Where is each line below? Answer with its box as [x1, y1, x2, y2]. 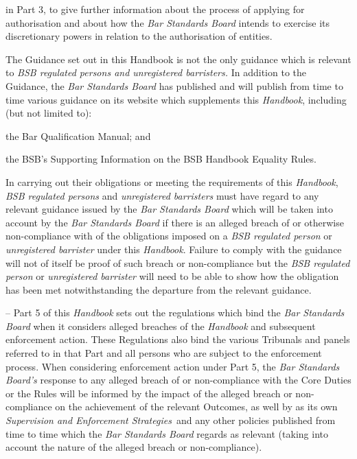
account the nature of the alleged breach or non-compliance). [5, 440, 262, 454]
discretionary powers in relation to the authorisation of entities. [5, 29, 273, 43]
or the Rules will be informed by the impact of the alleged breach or [5, 386, 292, 400]
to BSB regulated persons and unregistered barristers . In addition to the [5, 65, 306, 80]
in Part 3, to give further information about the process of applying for [5, 2, 305, 16]
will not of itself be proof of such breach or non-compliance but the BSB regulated [5, 255, 350, 270]
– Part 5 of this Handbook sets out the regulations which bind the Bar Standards [5, 305, 345, 320]
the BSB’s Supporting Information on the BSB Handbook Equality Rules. [5, 152, 316, 166]
